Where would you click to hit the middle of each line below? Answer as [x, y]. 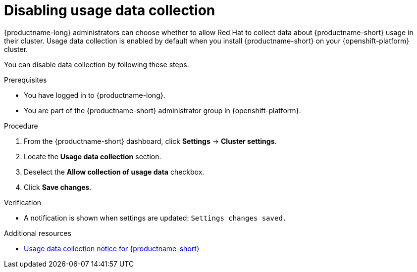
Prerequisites [26, 80]
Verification [23, 202]
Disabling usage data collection [110, 10]
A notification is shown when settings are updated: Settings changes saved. [156, 218]
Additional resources [38, 233]
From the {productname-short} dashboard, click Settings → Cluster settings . [150, 141]
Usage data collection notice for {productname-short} [112, 248]
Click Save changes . [58, 187]
